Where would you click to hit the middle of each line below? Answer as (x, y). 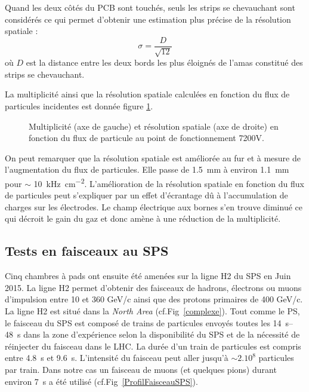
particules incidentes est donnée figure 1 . (79, 106)
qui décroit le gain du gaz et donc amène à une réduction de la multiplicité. (143, 218)
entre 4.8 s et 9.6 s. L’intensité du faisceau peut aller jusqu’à (117, 358)
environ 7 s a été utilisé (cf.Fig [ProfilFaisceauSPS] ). (101, 381)
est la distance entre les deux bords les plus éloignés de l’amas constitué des (164, 62)
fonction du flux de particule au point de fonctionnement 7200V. (146, 138)
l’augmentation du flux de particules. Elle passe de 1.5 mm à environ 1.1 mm (147, 169)
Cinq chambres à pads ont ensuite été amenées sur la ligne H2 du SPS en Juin (148, 276)
